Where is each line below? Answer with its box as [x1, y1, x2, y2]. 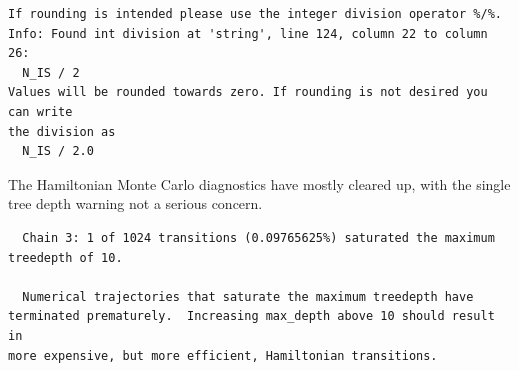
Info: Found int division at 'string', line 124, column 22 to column [8, 26, 488, 41]
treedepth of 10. [8, 250, 123, 265]
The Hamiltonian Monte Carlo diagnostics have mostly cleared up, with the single [8, 173, 511, 194]
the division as [8, 124, 116, 139]
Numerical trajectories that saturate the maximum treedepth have [22, 289, 474, 304]
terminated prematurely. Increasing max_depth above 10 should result [8, 309, 495, 324]
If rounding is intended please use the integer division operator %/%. [8, 7, 502, 21]
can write [8, 104, 73, 119]
